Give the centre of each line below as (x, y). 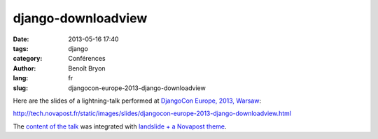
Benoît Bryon (87, 68)
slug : (20, 88)
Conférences (87, 59)
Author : (24, 68)
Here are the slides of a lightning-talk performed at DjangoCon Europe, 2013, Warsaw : (137, 101)
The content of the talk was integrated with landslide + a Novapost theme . (120, 126)
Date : (21, 39)
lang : (21, 78)
